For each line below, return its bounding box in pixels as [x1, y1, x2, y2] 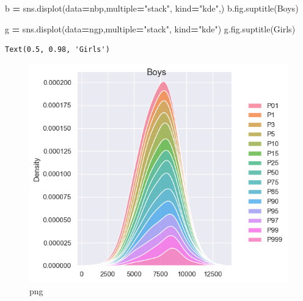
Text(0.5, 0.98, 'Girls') [5, 45, 110, 54]
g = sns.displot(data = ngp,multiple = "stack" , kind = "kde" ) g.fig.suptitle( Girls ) [5, 22, 296, 35]
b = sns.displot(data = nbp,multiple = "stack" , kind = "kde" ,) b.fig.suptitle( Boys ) [5, 2, 299, 14]
